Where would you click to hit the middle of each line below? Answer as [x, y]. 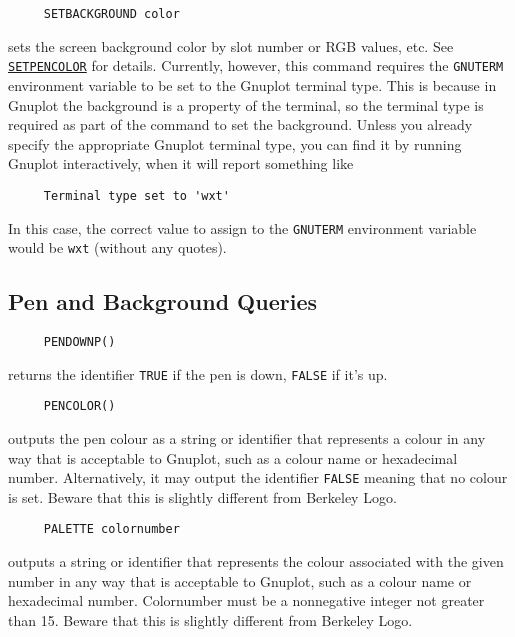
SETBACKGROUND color [111, 14]
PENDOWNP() [79, 342]
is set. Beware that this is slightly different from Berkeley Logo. [202, 496]
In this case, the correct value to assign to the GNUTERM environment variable [242, 227]
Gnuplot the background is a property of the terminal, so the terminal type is [246, 104]
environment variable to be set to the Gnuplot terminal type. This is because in [252, 84]
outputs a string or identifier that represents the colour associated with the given [256, 561]
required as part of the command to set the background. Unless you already [240, 124]
